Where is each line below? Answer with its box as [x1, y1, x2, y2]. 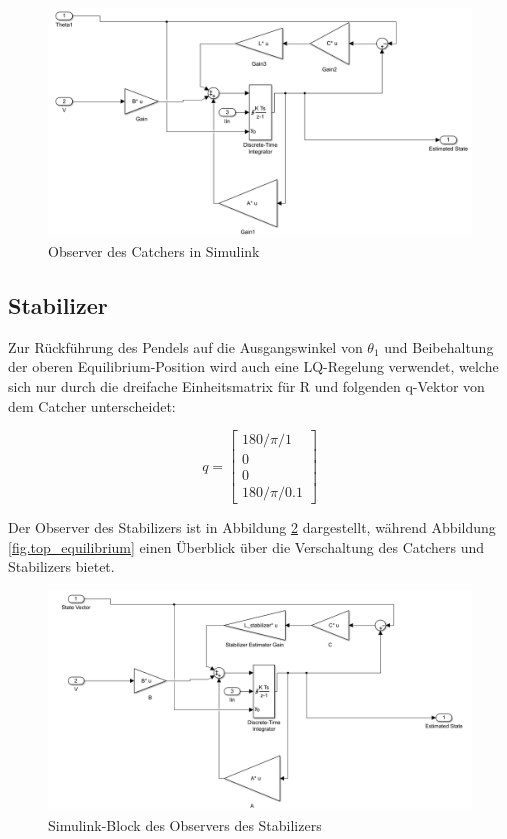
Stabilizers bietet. [8, 556, 115, 577]
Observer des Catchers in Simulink [48, 240, 260, 261]
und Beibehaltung [384, 336, 494, 357]
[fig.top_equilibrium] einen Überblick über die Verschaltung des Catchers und [8, 536, 485, 557]
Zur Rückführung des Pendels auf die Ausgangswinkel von [8, 336, 363, 357]
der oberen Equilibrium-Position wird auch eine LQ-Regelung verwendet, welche [8, 356, 499, 377]
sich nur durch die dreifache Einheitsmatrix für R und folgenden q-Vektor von [8, 375, 485, 396]
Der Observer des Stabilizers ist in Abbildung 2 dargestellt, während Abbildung [8, 517, 496, 538]
